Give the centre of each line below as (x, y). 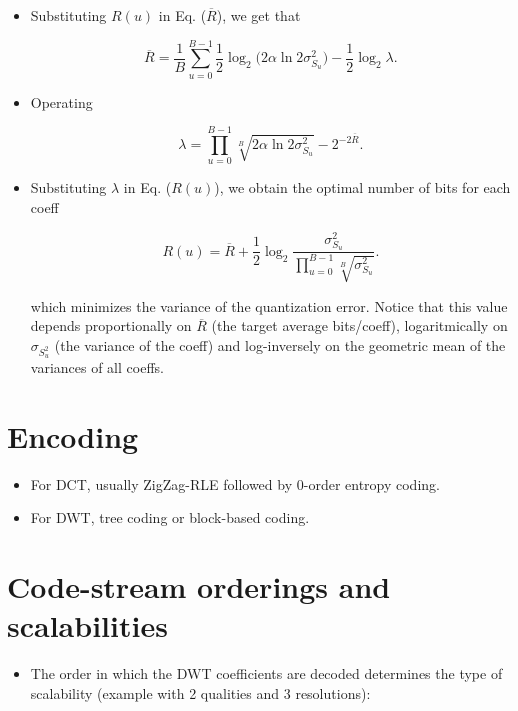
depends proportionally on (111, 325)
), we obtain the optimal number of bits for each (362, 187)
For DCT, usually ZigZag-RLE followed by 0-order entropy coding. (235, 483)
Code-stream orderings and (199, 586)
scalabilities (87, 625)
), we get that (258, 15)
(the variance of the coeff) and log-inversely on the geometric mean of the (280, 344)
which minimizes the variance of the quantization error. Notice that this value (269, 305)
